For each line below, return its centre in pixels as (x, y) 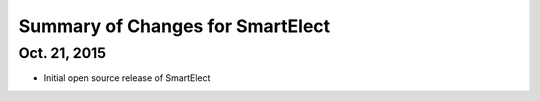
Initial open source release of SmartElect (127, 78)
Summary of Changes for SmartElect (174, 26)
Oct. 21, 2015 (62, 53)
